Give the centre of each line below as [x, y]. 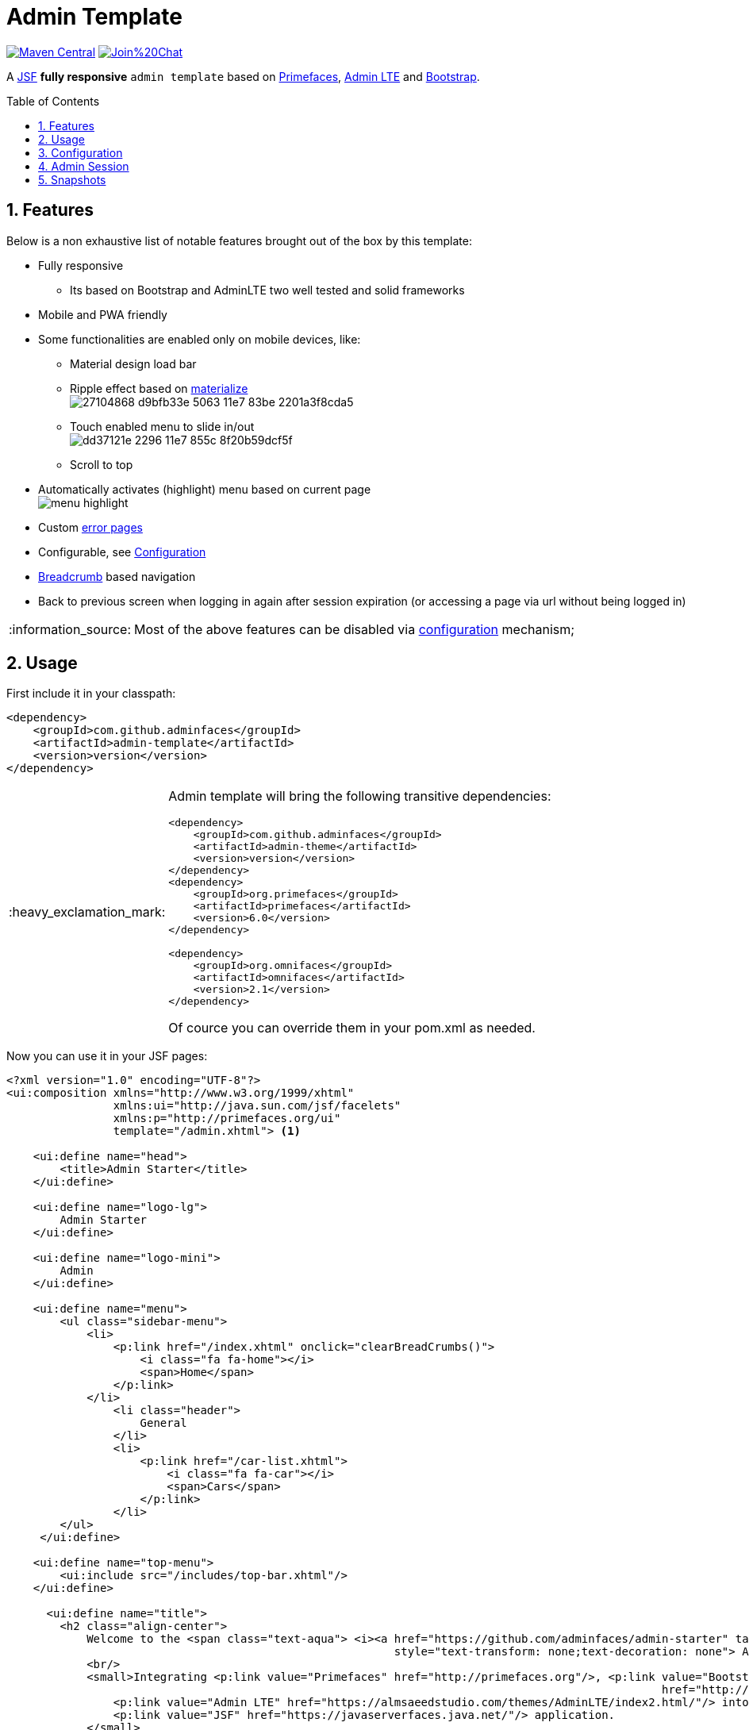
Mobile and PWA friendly [103, 314]
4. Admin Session [84, 166]
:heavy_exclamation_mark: [87, 912]
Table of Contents [53, 101]
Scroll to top [102, 464]
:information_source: [70, 629]
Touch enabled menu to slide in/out [162, 426]
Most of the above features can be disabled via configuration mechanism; [355, 629]
